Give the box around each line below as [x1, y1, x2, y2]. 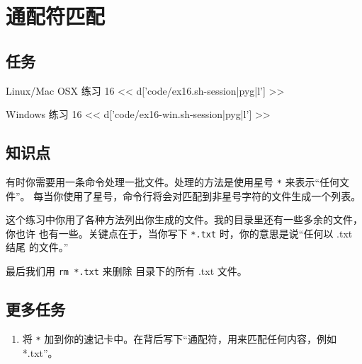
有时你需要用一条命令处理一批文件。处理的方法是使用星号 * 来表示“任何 [6, 174, 340, 189]
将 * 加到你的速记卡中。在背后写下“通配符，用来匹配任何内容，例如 [22, 331, 336, 346]
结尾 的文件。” [6, 240, 69, 254]
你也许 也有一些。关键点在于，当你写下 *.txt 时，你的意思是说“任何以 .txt [6, 225, 353, 240]
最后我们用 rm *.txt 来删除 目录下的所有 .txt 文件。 [6, 264, 247, 278]
